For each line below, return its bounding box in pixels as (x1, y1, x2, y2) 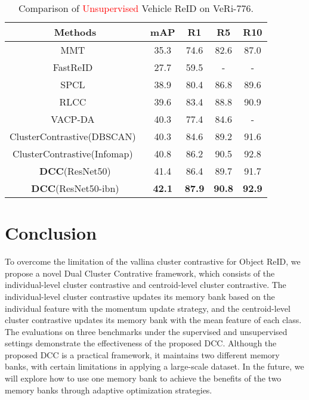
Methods (54, 25, 97, 39)
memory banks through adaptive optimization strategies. (5, 383, 212, 396)
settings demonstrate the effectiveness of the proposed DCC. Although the (5, 337, 277, 349)
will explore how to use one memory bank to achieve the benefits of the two (5, 372, 282, 385)
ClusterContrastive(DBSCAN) (10, 129, 136, 143)
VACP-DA (51, 112, 95, 126)
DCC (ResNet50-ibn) (31, 181, 119, 195)
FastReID (52, 60, 93, 74)
